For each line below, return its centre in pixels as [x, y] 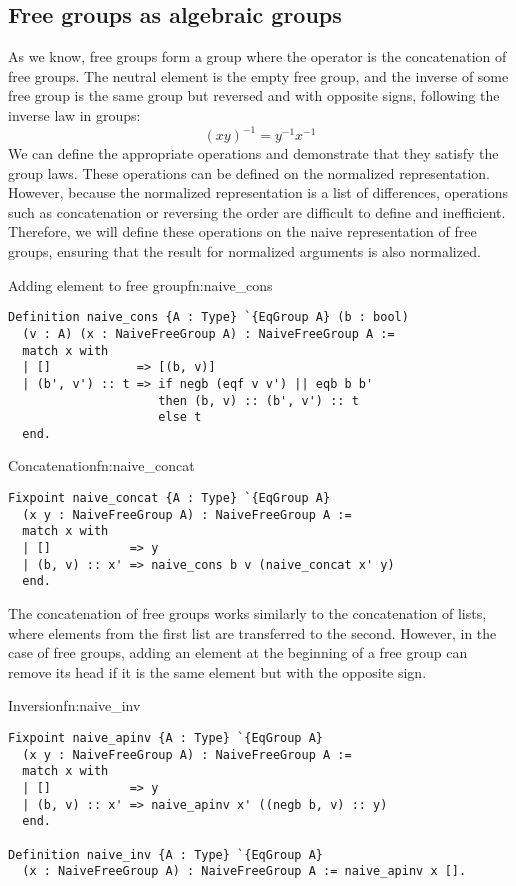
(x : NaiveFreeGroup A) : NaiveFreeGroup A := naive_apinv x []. [244, 871]
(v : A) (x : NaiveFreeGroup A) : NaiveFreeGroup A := [208, 333]
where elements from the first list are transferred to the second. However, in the [252, 632]
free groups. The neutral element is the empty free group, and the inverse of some [258, 75]
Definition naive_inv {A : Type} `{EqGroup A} [165, 854]
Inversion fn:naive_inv [74, 705]
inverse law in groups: [74, 114]
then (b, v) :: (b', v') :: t [258, 400]
